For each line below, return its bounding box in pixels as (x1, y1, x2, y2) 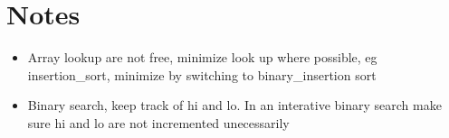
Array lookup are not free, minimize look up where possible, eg (27, 48, 377, 67)
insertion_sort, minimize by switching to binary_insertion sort (27, 65, 377, 84)
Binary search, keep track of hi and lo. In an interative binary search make (27, 96, 442, 115)
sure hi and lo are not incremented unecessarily (27, 113, 290, 132)
